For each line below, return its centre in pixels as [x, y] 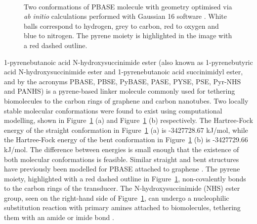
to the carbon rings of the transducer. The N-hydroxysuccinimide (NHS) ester [122, 188]
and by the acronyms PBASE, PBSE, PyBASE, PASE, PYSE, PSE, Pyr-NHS [123, 81]
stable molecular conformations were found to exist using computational [113, 110]
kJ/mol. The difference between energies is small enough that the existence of [122, 149]
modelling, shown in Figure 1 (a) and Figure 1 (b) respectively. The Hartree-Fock [128, 120]
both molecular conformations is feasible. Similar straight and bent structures [122, 159]
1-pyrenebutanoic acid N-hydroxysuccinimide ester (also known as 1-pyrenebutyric [128, 62]
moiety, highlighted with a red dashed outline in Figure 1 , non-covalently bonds [125, 178]
